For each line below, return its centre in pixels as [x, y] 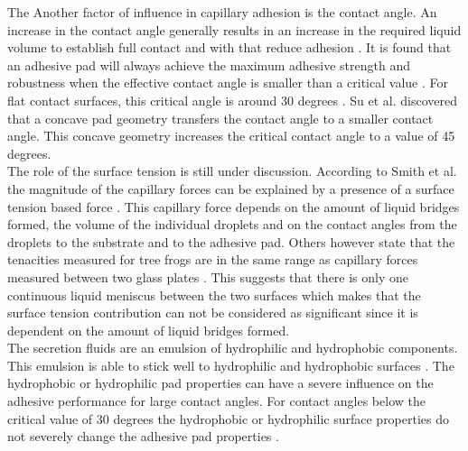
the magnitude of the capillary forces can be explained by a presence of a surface [231, 188]
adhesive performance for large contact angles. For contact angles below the [216, 401]
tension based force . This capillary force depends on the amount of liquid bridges [234, 206]
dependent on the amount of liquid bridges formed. [149, 330]
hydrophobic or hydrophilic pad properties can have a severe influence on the [220, 383]
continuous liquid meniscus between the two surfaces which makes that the [214, 295]
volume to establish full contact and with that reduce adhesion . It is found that [229, 47]
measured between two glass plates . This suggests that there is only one [208, 276]
